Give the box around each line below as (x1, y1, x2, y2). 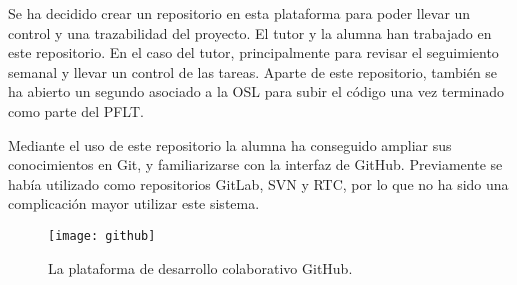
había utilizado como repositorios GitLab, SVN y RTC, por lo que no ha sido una (8, 173, 509, 194)
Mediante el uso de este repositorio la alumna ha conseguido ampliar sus (8, 134, 452, 155)
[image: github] (48, 228, 156, 243)
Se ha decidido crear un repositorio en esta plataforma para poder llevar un (8, 3, 471, 23)
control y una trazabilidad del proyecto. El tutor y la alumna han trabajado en (8, 22, 492, 43)
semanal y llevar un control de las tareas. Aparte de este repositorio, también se (8, 61, 498, 82)
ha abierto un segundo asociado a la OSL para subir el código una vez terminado (8, 81, 505, 102)
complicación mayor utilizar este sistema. (8, 193, 260, 214)
